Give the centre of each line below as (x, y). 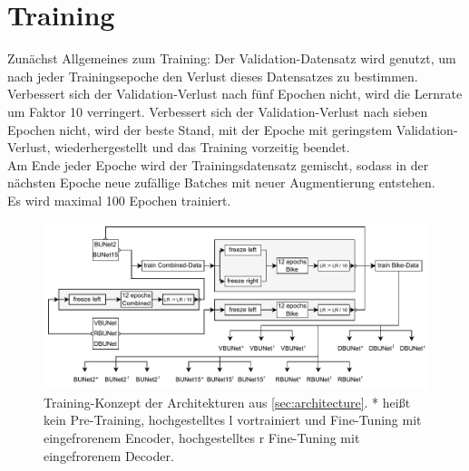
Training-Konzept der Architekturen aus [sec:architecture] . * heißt (227, 402)
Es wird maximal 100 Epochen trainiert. (119, 200)
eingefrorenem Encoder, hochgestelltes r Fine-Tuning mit (202, 437)
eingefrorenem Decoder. (109, 455)
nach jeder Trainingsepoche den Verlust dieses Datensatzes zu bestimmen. (213, 76)
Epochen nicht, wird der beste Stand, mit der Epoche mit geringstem (200, 129)
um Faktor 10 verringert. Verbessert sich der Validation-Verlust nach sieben (218, 111)
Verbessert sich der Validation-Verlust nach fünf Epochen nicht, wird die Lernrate (235, 94)
